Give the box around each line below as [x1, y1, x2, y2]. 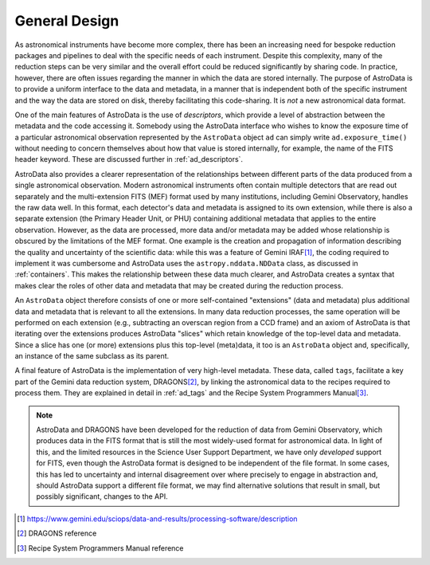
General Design [14, 12, 119, 29]
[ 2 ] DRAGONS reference [17, 528, 97, 538]
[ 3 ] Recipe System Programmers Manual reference [17, 543, 184, 553]
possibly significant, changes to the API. [36, 492, 169, 501]
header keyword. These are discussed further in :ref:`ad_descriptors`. [14, 155, 243, 164]
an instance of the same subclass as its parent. [14, 351, 170, 361]
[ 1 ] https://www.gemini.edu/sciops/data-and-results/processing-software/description [17, 514, 298, 524]
